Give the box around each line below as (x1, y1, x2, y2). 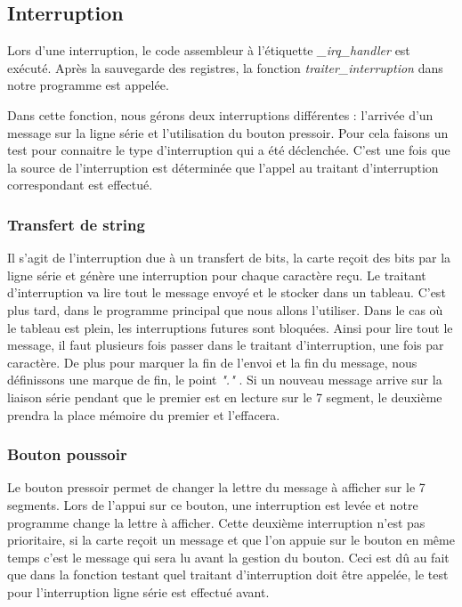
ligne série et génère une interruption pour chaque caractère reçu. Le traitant (7, 265, 426, 284)
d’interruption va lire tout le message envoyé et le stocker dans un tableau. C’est (7, 283, 446, 302)
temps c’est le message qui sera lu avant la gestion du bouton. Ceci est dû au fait (7, 547, 450, 566)
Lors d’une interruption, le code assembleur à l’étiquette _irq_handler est (7, 41, 410, 60)
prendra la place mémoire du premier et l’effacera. (7, 405, 280, 424)
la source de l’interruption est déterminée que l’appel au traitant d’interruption (7, 158, 439, 176)
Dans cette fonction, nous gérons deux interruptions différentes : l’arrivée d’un (7, 105, 434, 124)
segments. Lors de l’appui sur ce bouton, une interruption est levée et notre (7, 495, 418, 514)
